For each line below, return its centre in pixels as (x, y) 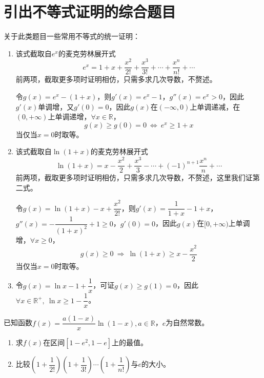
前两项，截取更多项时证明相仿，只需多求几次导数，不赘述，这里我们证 (134, 177)
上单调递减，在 (215, 106)
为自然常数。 (187, 322)
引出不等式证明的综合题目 (90, 12)
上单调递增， (69, 117)
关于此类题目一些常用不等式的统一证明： (72, 36)
